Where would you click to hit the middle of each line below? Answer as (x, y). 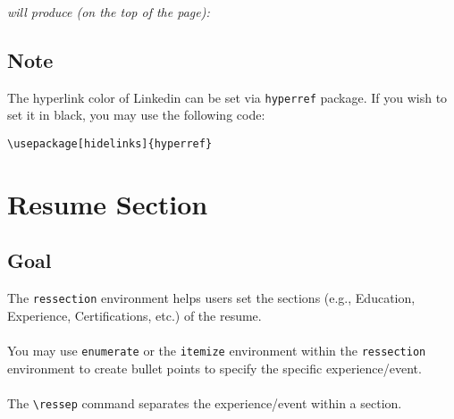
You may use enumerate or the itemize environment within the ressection (217, 351)
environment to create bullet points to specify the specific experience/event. (214, 368)
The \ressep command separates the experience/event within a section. (205, 402)
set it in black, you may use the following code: (136, 115)
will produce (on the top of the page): (109, 12)
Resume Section (108, 203)
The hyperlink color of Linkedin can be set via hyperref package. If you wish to (227, 97)
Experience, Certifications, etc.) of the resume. (135, 315)
